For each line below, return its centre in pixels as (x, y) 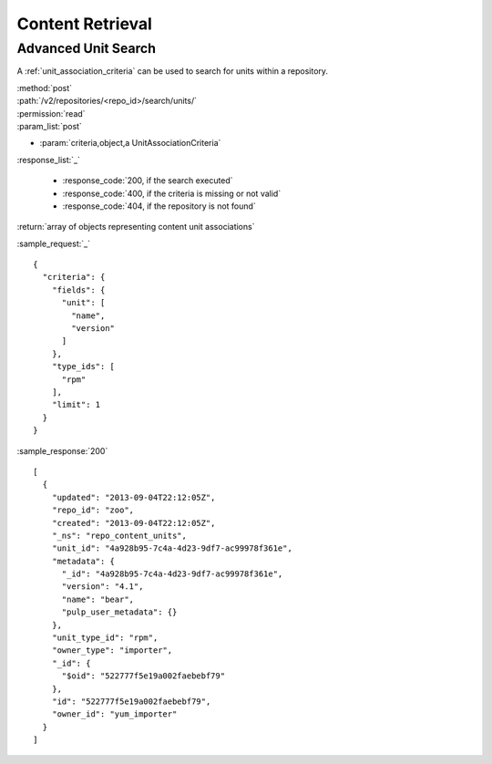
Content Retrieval (84, 24)
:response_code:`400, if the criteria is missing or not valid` (172, 193)
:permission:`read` (51, 113)
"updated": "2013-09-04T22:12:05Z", (133, 497)
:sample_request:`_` (54, 243)
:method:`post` (45, 88)
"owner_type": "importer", (112, 650)
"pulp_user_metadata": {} (119, 612)
